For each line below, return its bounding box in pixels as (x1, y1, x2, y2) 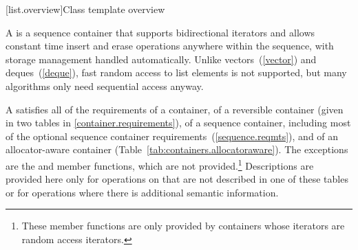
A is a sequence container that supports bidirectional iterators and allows (6, 25, 315, 39)
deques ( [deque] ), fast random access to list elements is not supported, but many (6, 65, 347, 80)
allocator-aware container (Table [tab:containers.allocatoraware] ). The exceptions (6, 142, 348, 157)
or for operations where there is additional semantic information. (6, 185, 279, 199)
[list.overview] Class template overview (6, 2, 165, 16)
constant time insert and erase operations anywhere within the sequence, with (6, 38, 334, 53)
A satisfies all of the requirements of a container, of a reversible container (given (6, 102, 344, 116)
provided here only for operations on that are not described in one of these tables (6, 172, 348, 186)
